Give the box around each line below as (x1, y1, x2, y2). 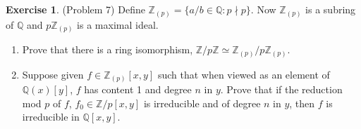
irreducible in (22, 109, 80, 124)
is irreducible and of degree (143, 95, 261, 110)
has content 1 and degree (84, 82, 192, 97)
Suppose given (22, 67, 84, 81)
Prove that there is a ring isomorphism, (22, 42, 193, 57)
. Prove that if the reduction (220, 82, 343, 97)
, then (289, 95, 315, 110)
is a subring (305, 2, 356, 16)
